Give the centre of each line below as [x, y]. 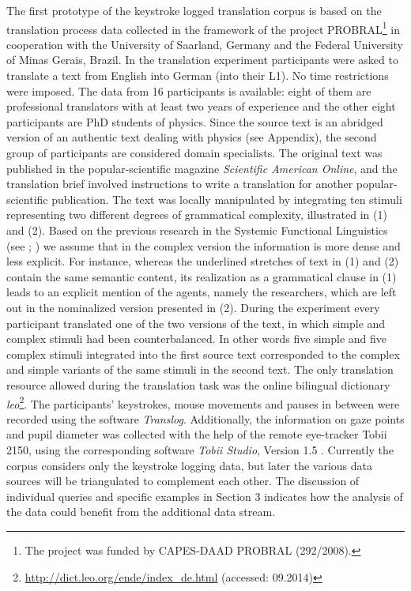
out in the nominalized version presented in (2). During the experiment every [193, 307]
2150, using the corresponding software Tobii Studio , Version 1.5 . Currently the [200, 449]
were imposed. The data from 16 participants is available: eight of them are [189, 90]
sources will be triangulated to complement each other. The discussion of [183, 481]
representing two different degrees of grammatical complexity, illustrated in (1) [197, 215]
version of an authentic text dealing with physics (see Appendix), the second [192, 137]
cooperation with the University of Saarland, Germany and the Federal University [205, 44]
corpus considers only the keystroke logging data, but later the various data [189, 465]
